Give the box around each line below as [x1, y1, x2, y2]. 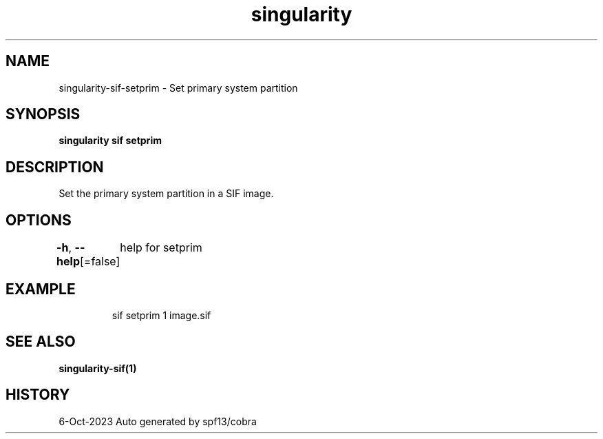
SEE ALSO [6, 333, 76, 351]
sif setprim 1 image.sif [112, 309, 211, 321]
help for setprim [120, 241, 202, 255]
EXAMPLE [6, 280, 76, 298]
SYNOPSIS [6, 105, 81, 123]
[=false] [79, 254, 120, 269]
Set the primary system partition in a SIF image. [59, 187, 274, 200]
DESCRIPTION [6, 158, 104, 176]
